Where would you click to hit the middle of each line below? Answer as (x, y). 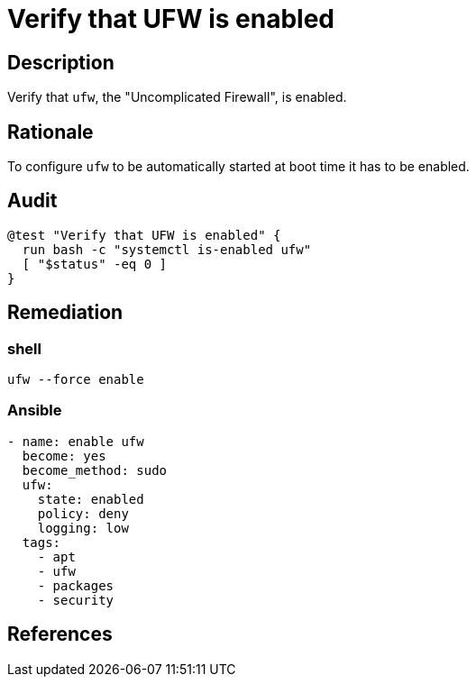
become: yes (64, 456)
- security (76, 600)
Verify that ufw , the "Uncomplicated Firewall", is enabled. (177, 97)
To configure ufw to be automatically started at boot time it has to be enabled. (238, 167)
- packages (76, 585)
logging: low (83, 528)
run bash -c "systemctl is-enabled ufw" (167, 249)
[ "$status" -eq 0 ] (95, 264)
